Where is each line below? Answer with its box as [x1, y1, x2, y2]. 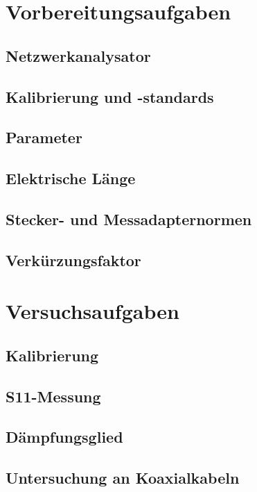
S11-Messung [6, 385, 101, 407]
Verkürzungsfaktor [6, 249, 141, 270]
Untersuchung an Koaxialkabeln [6, 467, 240, 489]
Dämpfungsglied [6, 426, 123, 448]
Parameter [6, 126, 82, 148]
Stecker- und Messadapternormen [6, 208, 252, 229]
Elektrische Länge [6, 167, 136, 189]
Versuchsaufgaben [6, 297, 179, 325]
